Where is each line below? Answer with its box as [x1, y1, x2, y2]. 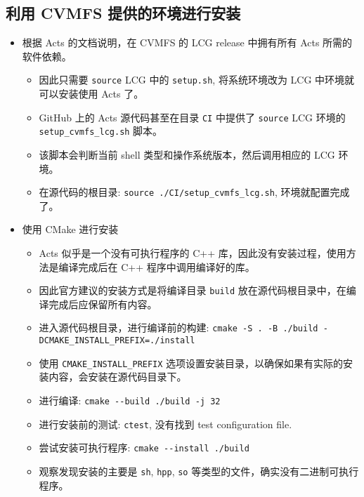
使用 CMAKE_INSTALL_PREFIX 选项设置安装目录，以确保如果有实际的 [39, 355, 344, 370]
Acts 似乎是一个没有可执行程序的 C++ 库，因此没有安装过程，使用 [39, 245, 346, 260]
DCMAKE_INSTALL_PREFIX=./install [39, 336, 195, 346]
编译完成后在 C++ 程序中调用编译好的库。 [58, 259, 255, 274]
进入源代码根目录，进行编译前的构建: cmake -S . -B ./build [39, 320, 318, 335]
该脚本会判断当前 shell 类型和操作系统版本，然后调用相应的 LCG [39, 147, 335, 161]
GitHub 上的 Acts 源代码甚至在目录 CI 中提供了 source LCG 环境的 [39, 110, 346, 124]
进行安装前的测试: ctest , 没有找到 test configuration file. [39, 416, 292, 431]
